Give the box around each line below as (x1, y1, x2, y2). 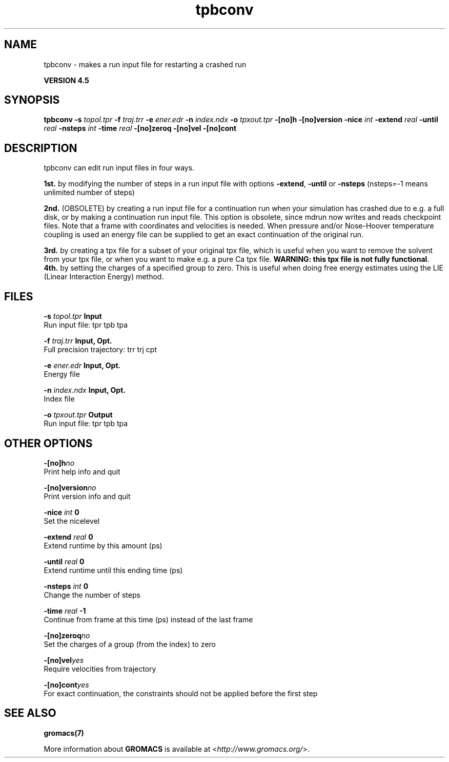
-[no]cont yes (44, 680, 89, 689)
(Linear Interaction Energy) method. (44, 272, 164, 281)
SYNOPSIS (4, 93, 60, 107)
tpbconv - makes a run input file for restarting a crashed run (44, 60, 247, 69)
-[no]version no (44, 483, 96, 492)
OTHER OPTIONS (4, 436, 93, 450)
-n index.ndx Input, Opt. (44, 386, 126, 395)
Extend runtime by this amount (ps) (44, 541, 162, 550)
